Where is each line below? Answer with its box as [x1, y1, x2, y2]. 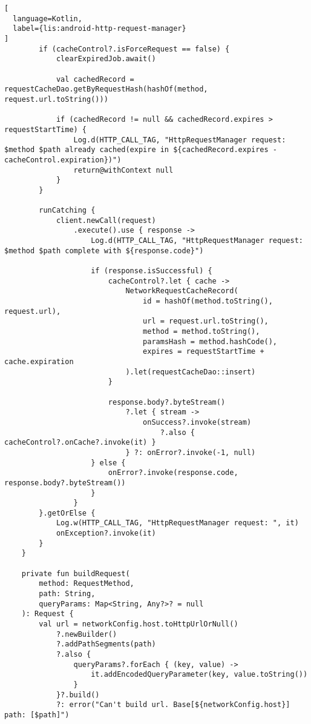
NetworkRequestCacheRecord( [125, 287, 238, 296]
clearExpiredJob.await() [56, 55, 156, 64]
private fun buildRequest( [21, 569, 130, 578]
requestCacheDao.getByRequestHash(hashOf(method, [4, 85, 208, 94]
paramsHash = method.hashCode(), [143, 337, 278, 346]
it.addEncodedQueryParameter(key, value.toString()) [91, 670, 308, 679]
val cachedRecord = [56, 75, 134, 84]
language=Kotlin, [13, 14, 82, 23]
